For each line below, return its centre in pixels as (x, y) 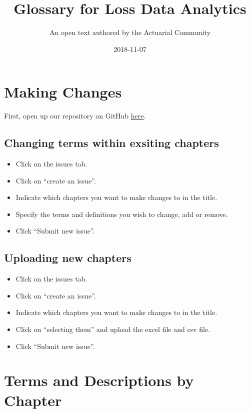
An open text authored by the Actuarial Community (130, 32)
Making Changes (63, 92)
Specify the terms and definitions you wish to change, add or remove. (122, 214)
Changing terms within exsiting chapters (111, 143)
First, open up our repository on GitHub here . (75, 116)
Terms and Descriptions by (99, 380)
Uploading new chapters (68, 258)
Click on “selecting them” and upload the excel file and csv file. (113, 329)
